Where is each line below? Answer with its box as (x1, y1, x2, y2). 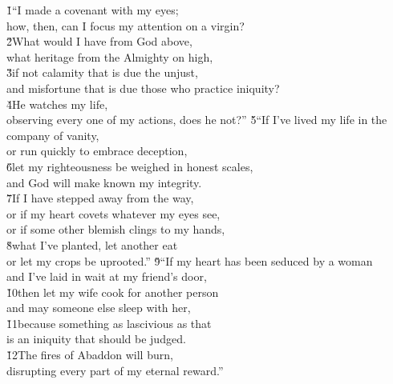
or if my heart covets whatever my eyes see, (6, 205, 221, 222)
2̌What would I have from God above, (6, 33, 192, 50)
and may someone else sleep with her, (6, 299, 191, 316)
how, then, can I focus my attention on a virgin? (6, 17, 245, 34)
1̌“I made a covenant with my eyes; (6, 2, 179, 18)
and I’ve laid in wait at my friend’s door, (6, 268, 207, 285)
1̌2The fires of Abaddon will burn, (6, 346, 173, 363)
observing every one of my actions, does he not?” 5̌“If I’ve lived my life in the (6, 111, 387, 128)
